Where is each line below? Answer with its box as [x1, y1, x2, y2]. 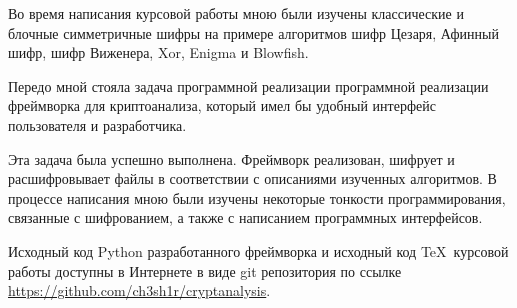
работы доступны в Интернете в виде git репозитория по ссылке [8, 260, 402, 281]
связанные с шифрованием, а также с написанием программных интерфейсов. [8, 207, 483, 228]
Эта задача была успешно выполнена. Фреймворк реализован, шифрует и [8, 148, 455, 169]
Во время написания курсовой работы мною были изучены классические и [8, 3, 464, 23]
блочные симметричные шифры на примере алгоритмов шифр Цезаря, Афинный [8, 22, 499, 43]
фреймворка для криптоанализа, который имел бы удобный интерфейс [8, 95, 436, 116]
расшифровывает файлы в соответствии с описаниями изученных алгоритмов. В [8, 168, 497, 189]
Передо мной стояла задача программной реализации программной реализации [8, 75, 489, 96]
